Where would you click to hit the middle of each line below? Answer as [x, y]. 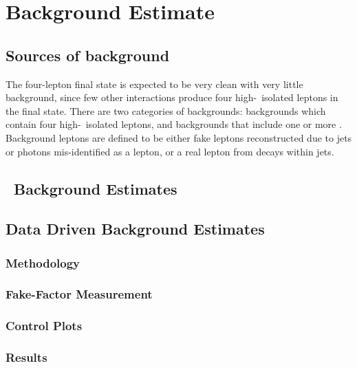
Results [26, 357]
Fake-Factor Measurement [79, 294]
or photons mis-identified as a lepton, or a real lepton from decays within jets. [170, 151]
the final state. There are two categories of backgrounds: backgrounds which [166, 110]
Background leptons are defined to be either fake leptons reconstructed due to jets [179, 137]
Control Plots [44, 326]
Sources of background [88, 55]
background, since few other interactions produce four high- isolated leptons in [172, 97]
